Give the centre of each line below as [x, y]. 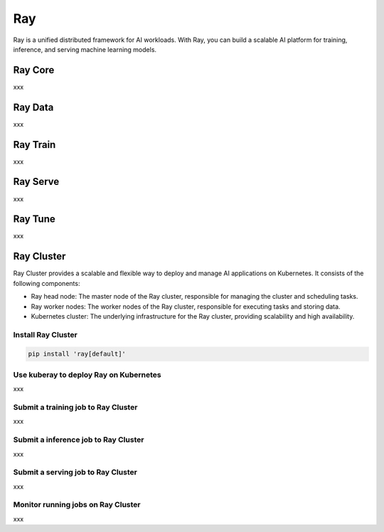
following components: [47, 283]
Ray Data [33, 107]
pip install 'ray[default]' [77, 354]
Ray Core [34, 70]
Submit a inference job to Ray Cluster [79, 440]
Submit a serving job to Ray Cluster [75, 472]
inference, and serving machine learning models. [85, 49]
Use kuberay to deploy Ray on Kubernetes [87, 375]
